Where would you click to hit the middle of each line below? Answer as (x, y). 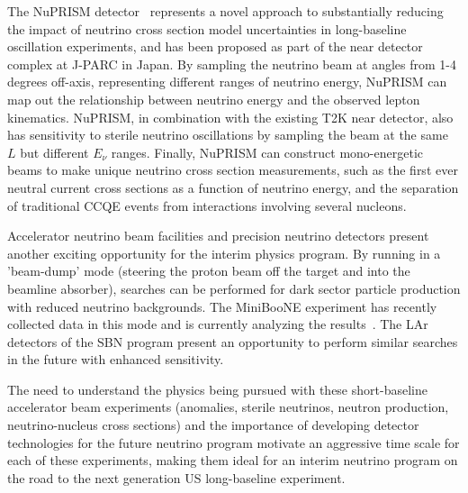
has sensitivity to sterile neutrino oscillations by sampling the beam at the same (228, 135)
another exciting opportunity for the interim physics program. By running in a (224, 253)
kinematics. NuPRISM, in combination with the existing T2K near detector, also (230, 117)
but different (54, 152)
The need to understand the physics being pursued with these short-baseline (217, 389)
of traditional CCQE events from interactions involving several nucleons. (207, 205)
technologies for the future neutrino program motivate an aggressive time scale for (234, 442)
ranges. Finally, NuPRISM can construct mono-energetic (267, 152)
